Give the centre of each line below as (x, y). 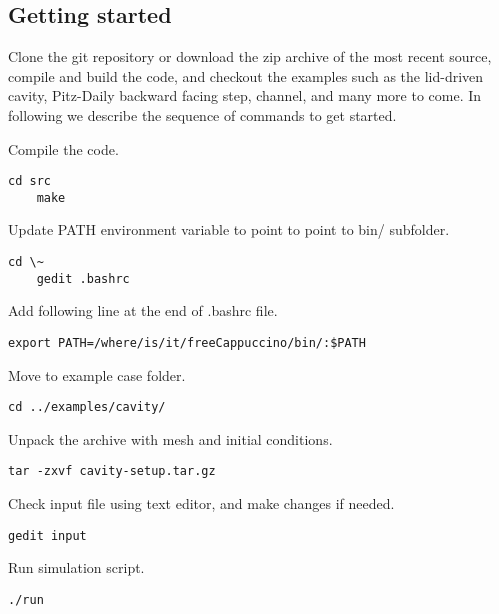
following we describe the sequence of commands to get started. (202, 114)
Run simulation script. (76, 567)
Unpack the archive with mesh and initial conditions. (170, 438)
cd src (29, 181)
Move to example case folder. (97, 374)
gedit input (47, 535)
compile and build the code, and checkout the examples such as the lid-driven (246, 75)
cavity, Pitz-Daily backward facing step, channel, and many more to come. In (245, 95)
